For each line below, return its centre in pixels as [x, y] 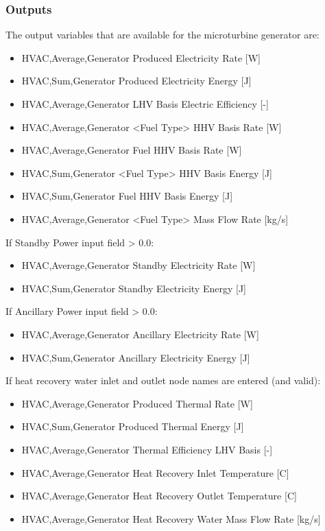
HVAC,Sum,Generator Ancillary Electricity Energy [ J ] [136, 357]
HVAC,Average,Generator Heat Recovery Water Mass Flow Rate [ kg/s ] [171, 518]
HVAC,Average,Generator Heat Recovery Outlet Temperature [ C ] [159, 496]
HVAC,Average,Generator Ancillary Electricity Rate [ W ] [140, 334]
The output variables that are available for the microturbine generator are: [162, 35]
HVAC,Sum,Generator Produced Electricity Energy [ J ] [136, 81]
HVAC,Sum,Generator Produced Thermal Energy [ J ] [133, 426]
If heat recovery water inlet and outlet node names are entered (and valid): [163, 380]
